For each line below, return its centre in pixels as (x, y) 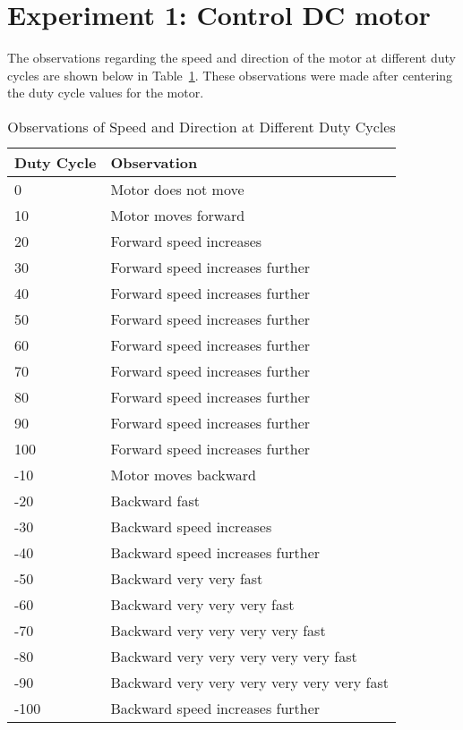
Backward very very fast (187, 578)
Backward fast (155, 500)
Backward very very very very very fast (234, 656)
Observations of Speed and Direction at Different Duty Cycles (201, 126)
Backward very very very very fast (218, 630)
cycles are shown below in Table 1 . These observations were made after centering (230, 75)
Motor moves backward (183, 474)
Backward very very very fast (202, 604)
